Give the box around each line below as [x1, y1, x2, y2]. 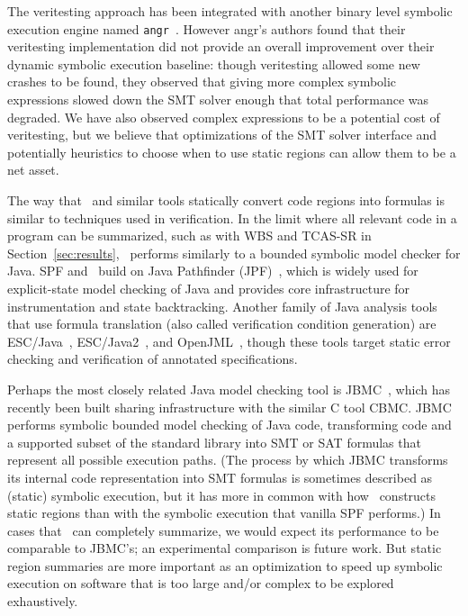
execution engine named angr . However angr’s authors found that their [7, 19, 406, 38]
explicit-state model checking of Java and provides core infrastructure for [7, 278, 410, 297]
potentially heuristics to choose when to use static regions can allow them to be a [7, 142, 456, 161]
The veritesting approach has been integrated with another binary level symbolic [7, 2, 453, 20]
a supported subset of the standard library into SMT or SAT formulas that [7, 432, 421, 451]
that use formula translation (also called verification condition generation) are [7, 314, 436, 333]
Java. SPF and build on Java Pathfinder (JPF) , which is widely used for [7, 261, 418, 280]
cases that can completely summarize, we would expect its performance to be [7, 521, 439, 539]
